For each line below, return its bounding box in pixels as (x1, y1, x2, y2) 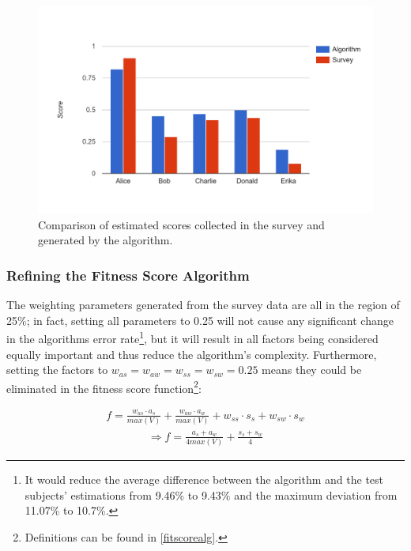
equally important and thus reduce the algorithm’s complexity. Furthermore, (6, 345, 377, 362)
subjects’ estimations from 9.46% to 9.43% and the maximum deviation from (25, 486, 398, 503)
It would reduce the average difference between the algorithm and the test (25, 471, 384, 488)
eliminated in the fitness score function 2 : (6, 377, 202, 396)
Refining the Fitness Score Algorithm (6, 265, 250, 285)
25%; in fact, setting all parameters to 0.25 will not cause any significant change (6, 311, 394, 328)
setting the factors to (6, 361, 108, 378)
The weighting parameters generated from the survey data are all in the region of (6, 296, 400, 313)
